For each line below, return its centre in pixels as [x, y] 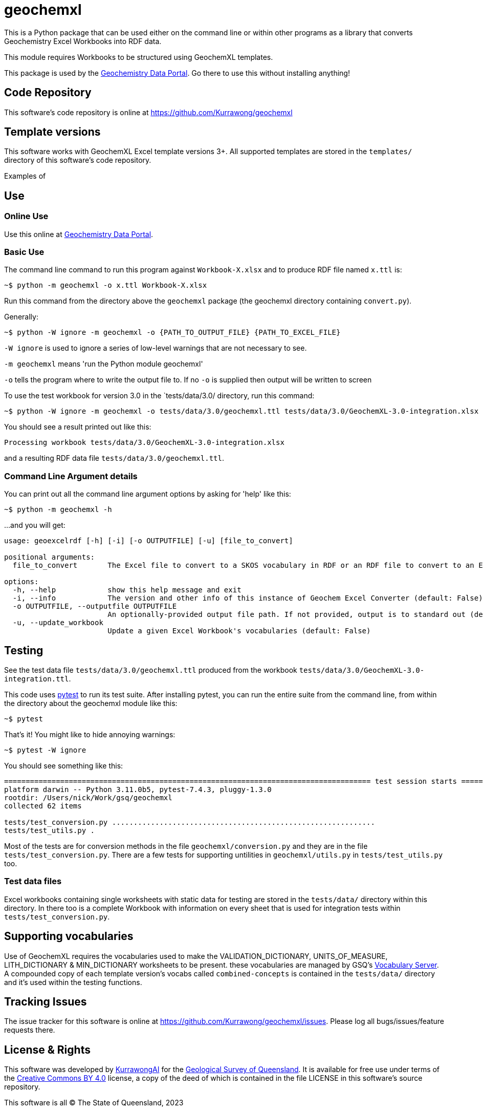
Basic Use [24, 252]
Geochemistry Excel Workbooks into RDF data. [83, 41]
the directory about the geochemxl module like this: [91, 703]
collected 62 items [43, 806]
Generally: [21, 317]
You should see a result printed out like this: [78, 427]
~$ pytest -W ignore [45, 750]
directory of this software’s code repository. [78, 160]
